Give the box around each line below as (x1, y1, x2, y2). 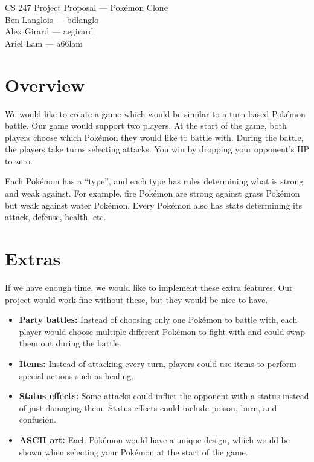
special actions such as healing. (19, 369, 134, 382)
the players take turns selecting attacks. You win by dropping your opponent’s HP (5, 143, 309, 155)
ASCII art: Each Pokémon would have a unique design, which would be (19, 433, 290, 446)
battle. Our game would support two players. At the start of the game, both (5, 119, 287, 132)
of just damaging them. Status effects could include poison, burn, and (19, 401, 277, 414)
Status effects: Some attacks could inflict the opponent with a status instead (19, 389, 309, 402)
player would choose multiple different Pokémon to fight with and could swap (19, 325, 306, 337)
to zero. (5, 154, 33, 167)
